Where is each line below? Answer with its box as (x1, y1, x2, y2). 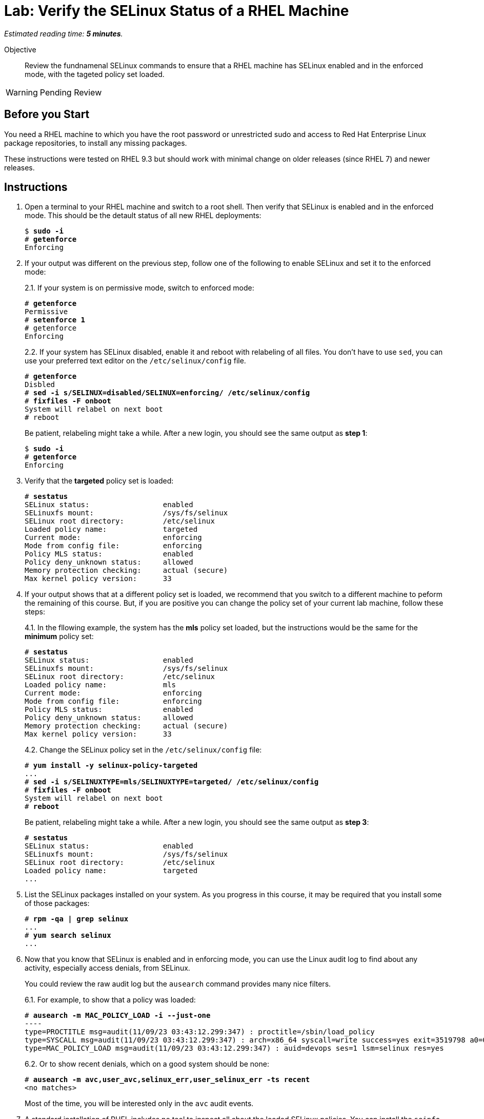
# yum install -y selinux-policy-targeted (25, 761, 198, 770)
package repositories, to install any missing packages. (4, 138, 187, 147)
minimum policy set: (25, 632, 94, 641)
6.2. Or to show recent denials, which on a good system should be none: (25, 1059, 269, 1069)
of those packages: (25, 899, 90, 908)
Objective (4, 45, 36, 54)
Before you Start (4, 108, 90, 121)
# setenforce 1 (25, 316, 86, 324)
